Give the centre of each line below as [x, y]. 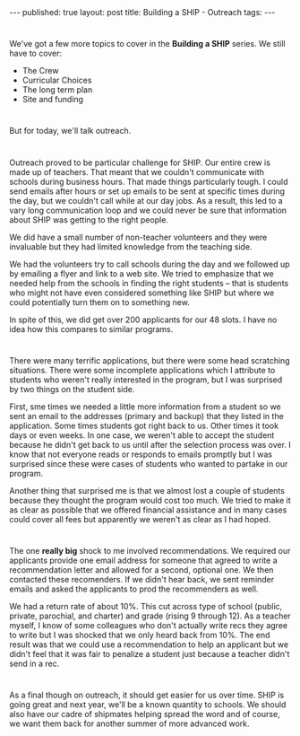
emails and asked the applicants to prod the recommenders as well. [134, 589]
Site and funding [52, 100]
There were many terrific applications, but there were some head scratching [150, 360]
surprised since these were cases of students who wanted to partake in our [149, 463]
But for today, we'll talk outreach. [70, 131]
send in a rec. [34, 663]
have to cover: [36, 53]
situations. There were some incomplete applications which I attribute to [142, 370]
